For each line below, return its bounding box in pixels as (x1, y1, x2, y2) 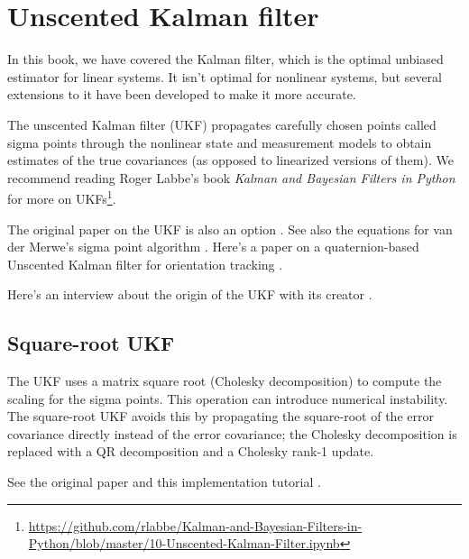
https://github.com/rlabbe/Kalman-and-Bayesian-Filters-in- (28, 516, 363, 535)
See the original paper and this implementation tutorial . (7, 472, 321, 491)
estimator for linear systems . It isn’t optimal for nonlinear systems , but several (7, 67, 442, 86)
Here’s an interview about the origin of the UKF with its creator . (7, 285, 372, 304)
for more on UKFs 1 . (7, 187, 116, 207)
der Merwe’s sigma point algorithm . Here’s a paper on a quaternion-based (7, 237, 419, 256)
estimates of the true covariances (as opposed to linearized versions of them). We (7, 151, 454, 170)
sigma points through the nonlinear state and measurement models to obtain (7, 133, 432, 151)
